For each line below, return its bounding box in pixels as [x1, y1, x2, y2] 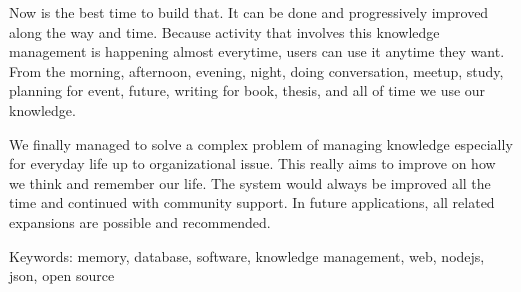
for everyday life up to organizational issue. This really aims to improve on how [9, 153, 496, 174]
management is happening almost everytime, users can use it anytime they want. [9, 41, 505, 62]
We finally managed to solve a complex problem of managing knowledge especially [9, 133, 513, 154]
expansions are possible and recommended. [9, 211, 271, 232]
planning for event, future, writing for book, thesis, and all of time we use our [9, 80, 486, 101]
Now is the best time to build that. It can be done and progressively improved [9, 2, 489, 22]
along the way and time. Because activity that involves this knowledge [9, 21, 440, 42]
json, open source [9, 265, 115, 286]
